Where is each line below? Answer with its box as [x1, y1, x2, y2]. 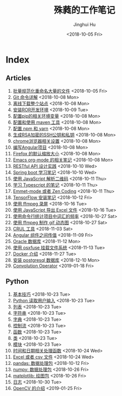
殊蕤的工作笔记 [53, 5, 115, 16]
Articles [5, 74, 31, 83]
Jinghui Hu [73, 21, 96, 28]
